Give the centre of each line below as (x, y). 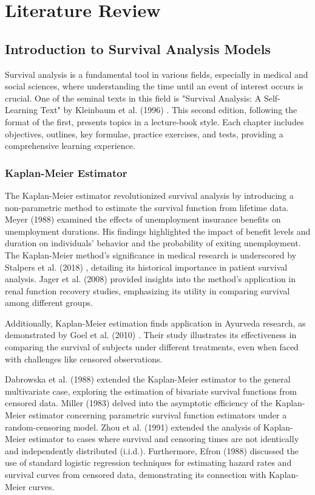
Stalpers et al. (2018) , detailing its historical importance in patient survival (146, 267)
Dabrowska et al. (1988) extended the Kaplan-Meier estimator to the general (148, 379)
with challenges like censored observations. (84, 358)
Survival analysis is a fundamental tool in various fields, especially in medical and (157, 74)
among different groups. (49, 303)
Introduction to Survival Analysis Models (138, 48)
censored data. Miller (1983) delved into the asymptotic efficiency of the (139, 403)
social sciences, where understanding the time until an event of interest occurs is (154, 86)
